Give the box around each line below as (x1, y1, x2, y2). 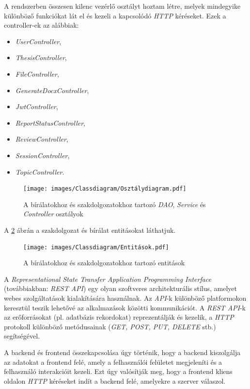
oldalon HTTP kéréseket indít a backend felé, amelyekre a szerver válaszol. (4, 375, 226, 386)
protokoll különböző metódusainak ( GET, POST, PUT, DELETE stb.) (4, 321, 216, 331)
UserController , (15, 36, 62, 46)
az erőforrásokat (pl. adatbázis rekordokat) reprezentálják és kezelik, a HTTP (4, 312, 234, 322)
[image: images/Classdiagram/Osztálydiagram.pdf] (23, 185, 187, 193)
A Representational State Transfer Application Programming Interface (4, 274, 212, 284)
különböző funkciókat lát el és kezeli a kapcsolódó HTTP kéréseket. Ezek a (4, 10, 226, 20)
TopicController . (15, 166, 64, 177)
